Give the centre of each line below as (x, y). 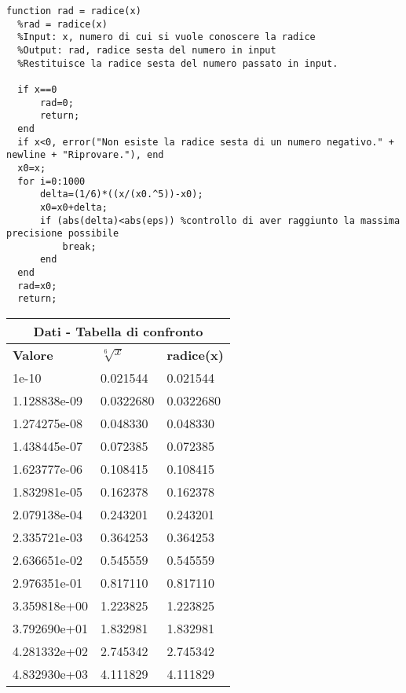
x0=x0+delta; (73, 207)
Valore (33, 355)
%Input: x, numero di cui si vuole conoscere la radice (166, 37)
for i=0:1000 (51, 181)
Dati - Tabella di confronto (118, 332)
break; (79, 246)
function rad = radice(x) (74, 11)
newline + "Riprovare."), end (85, 155)
